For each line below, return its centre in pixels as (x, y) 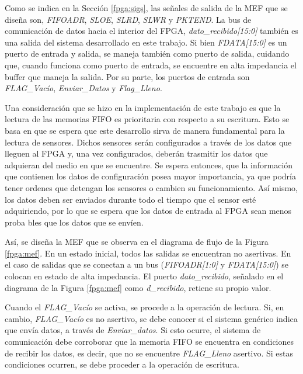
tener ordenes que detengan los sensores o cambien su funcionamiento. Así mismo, (151, 187)
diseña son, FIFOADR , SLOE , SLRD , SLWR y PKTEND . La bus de (128, 19)
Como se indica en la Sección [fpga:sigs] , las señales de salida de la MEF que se (146, 8)
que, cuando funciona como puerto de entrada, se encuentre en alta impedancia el (151, 65)
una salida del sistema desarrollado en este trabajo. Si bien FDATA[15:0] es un (146, 42)
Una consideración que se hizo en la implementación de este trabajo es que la (143, 107)
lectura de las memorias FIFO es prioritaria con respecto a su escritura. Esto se (147, 119)
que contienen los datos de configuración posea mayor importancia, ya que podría (150, 176)
